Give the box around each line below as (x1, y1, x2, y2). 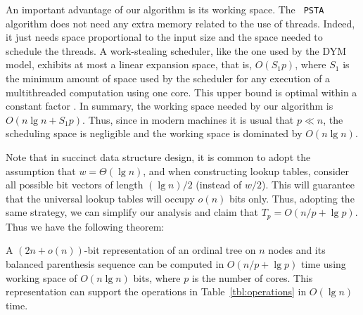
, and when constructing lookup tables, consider (143, 163, 350, 178)
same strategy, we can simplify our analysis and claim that (6, 205, 259, 219)
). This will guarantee (262, 177, 355, 192)
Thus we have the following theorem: (6, 219, 165, 233)
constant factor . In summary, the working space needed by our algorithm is (6, 98, 333, 113)
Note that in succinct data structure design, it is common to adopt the (6, 150, 311, 164)
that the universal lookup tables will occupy (6, 191, 195, 205)
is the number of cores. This (191, 270, 313, 285)
